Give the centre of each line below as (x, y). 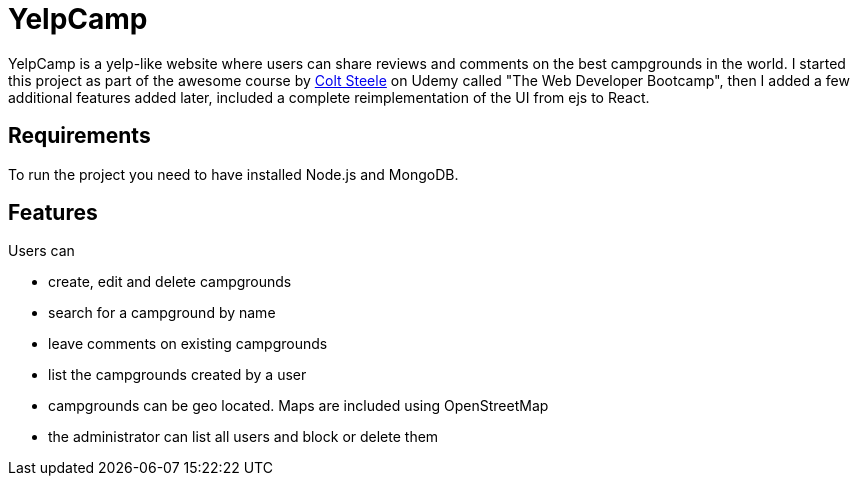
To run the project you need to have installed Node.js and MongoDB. (233, 174)
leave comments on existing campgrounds (188, 344)
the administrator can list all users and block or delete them (243, 437)
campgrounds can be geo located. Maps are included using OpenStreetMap (298, 406)
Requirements (79, 136)
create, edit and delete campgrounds (170, 282)
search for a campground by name (162, 313)
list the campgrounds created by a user (177, 375)
